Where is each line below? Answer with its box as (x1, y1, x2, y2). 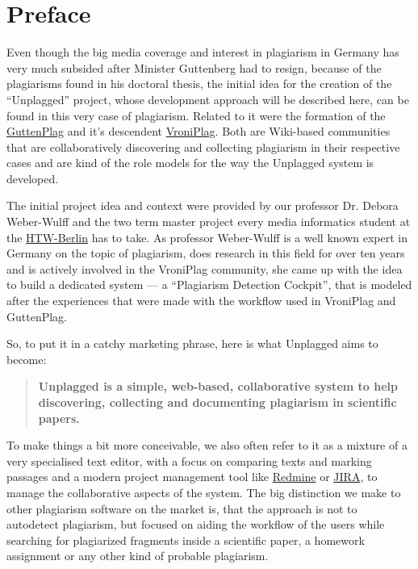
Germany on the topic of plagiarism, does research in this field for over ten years (6, 245, 405, 261)
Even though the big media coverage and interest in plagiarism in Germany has (6, 44, 399, 61)
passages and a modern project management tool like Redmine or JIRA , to (6, 468, 378, 485)
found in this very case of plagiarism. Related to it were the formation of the (6, 107, 386, 123)
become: (6, 350, 47, 367)
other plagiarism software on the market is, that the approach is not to (6, 500, 357, 517)
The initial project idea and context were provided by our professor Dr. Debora (6, 197, 399, 214)
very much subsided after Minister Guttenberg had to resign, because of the (6, 59, 382, 76)
